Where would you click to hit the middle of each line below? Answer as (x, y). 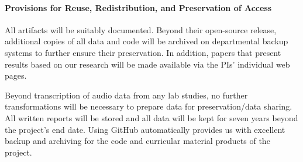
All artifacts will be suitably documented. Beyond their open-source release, (141, 29)
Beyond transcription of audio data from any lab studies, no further (126, 95)
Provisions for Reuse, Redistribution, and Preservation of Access (138, 7)
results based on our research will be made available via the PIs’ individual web (147, 64)
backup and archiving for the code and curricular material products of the (137, 141)
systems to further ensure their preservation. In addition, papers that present (143, 52)
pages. (16, 75)
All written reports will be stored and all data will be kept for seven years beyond (151, 117)
